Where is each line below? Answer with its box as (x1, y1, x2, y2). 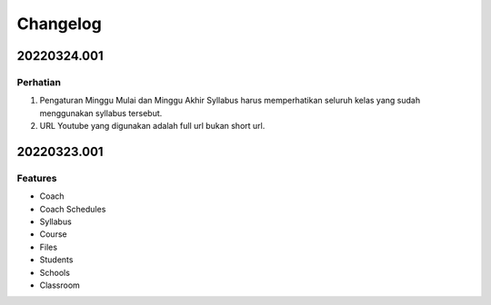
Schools (39, 267, 70, 278)
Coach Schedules (39, 203, 106, 214)
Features (16, 172, 57, 184)
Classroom (39, 280, 81, 290)
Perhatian (16, 75, 61, 88)
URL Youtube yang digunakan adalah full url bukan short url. (39, 121, 266, 132)
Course (39, 229, 67, 240)
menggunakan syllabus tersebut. (39, 107, 163, 118)
